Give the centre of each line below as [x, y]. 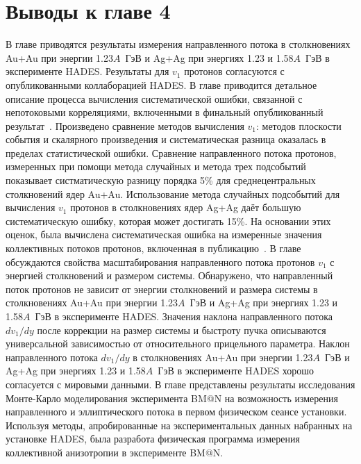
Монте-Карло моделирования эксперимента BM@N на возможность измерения [172, 398]
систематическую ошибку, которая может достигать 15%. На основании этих [168, 221]
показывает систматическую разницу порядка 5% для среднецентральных [161, 180]
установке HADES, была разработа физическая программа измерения [153, 439]
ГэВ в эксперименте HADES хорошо [236, 371]
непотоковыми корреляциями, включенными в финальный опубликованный [165, 112]
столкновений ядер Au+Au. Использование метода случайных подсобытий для [173, 193]
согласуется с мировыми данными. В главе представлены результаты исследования [180, 384]
